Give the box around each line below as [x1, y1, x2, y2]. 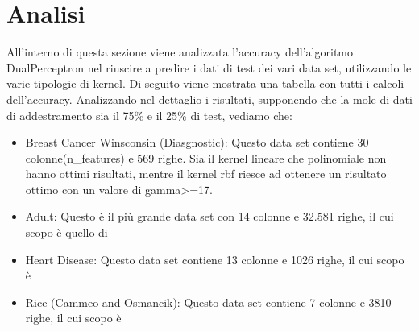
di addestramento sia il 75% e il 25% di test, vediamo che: [6, 106, 292, 123]
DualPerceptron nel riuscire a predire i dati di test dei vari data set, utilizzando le [6, 59, 412, 76]
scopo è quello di [25, 224, 108, 241]
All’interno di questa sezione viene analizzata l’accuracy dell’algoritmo [6, 43, 353, 60]
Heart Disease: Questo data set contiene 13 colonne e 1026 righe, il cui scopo [25, 250, 404, 267]
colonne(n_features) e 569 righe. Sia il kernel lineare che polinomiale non [25, 149, 387, 166]
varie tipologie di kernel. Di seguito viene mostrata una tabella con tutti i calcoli [6, 75, 404, 92]
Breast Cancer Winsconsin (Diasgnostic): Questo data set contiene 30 [25, 134, 369, 151]
